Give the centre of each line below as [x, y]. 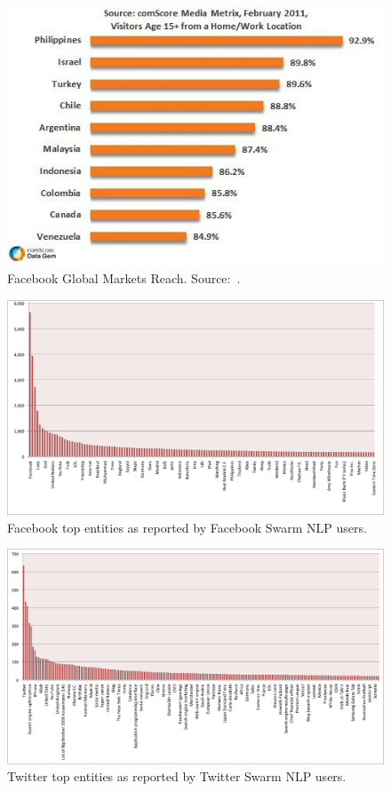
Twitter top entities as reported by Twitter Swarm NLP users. [177, 776]
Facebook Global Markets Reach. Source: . [124, 278]
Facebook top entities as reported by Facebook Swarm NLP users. [187, 527]
